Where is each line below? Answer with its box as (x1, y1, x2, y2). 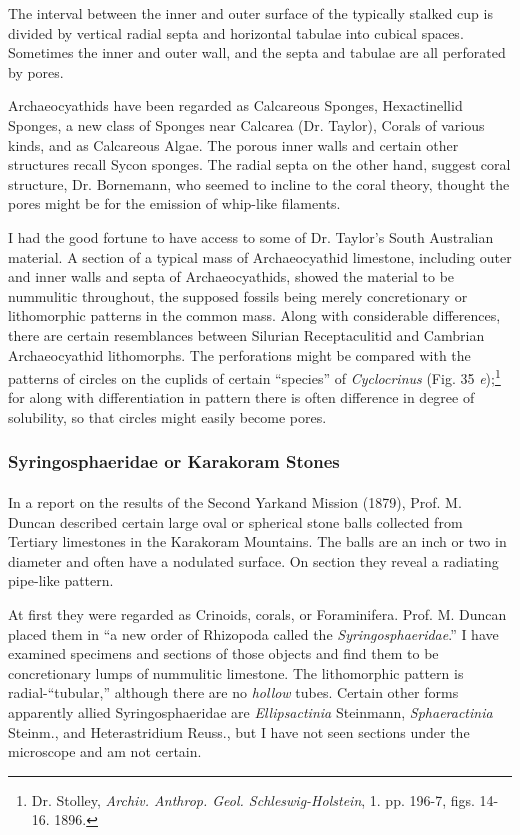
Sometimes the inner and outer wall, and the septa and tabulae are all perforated (8, 42, 506, 63)
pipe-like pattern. (8, 570, 114, 591)
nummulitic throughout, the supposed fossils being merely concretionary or (8, 285, 468, 306)
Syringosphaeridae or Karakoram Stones (8, 449, 340, 474)
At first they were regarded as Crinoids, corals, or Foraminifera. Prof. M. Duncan (8, 603, 507, 624)
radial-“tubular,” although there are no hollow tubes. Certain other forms (8, 682, 459, 703)
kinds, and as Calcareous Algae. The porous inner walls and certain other (8, 134, 459, 155)
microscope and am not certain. (8, 741, 202, 762)
